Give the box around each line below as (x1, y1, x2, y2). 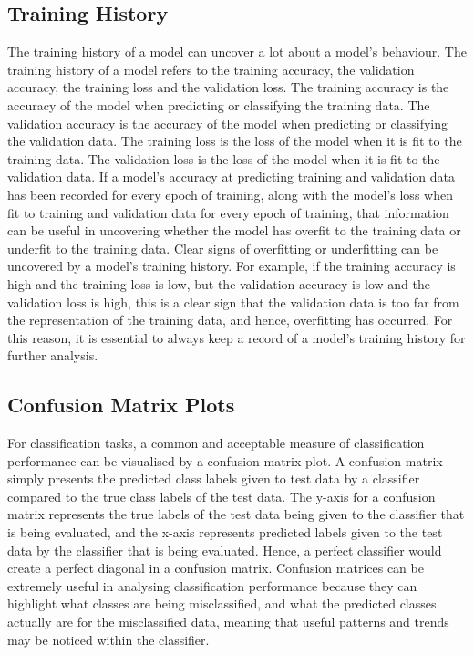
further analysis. (7, 346, 98, 365)
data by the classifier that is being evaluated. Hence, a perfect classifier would (7, 540, 442, 559)
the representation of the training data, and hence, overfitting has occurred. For (7, 310, 453, 329)
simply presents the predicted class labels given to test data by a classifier (7, 469, 420, 488)
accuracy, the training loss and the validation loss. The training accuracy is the (7, 78, 449, 97)
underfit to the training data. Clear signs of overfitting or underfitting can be (7, 238, 438, 257)
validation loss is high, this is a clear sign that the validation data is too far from (7, 292, 459, 311)
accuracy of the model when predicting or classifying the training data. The (7, 95, 430, 114)
